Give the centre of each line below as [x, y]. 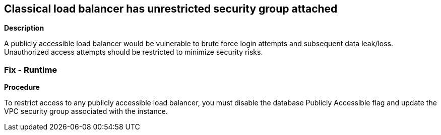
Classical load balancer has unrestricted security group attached [171, 9]
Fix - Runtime [31, 70]
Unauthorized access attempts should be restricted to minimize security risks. [134, 52]
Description [24, 28]
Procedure [22, 87]
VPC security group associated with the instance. [86, 111]
